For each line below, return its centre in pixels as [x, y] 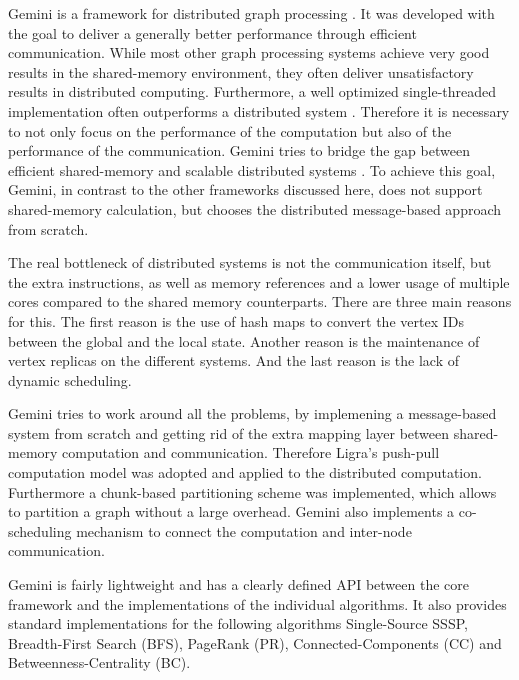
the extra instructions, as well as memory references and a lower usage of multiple [259, 281]
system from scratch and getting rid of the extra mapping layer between [229, 432]
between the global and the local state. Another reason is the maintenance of [244, 340]
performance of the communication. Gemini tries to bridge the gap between [239, 150]
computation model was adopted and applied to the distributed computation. [245, 472]
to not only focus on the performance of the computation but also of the [230, 130]
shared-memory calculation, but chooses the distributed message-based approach [255, 208]
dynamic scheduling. [70, 379]
